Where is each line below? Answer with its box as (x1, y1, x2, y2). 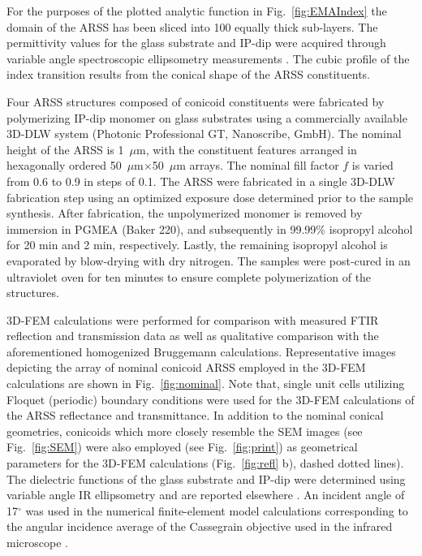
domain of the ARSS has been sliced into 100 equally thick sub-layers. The (6, 18, 378, 35)
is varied (351, 157, 394, 174)
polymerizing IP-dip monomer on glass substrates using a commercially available (6, 109, 407, 126)
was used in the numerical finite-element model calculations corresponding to (25, 502, 408, 519)
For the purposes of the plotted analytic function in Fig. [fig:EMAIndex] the (6, 2, 387, 19)
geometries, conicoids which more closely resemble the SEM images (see (6, 422, 363, 439)
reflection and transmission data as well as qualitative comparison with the (6, 327, 379, 344)
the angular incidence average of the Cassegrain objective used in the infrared (6, 518, 393, 535)
